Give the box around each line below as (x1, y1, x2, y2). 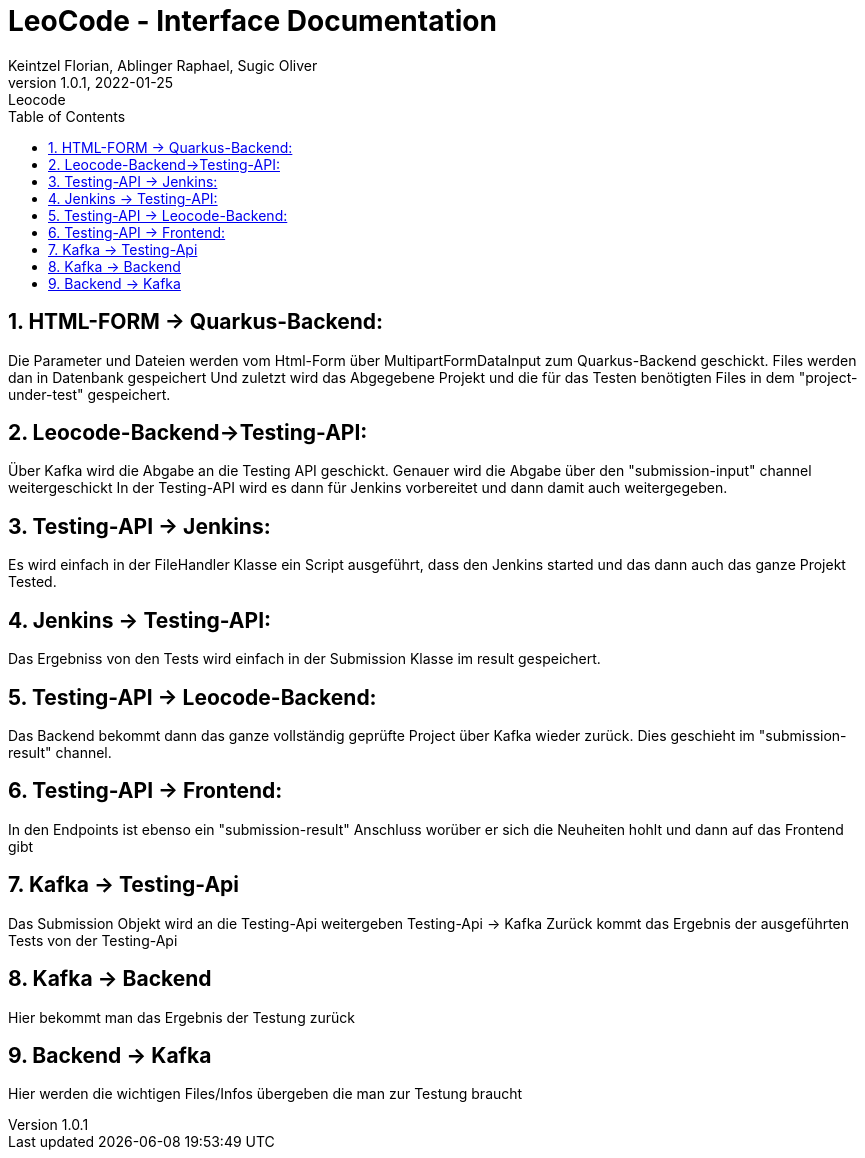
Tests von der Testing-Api (8, 931, 178, 949)
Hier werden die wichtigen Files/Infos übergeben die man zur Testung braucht (8, 1085, 523, 1103)
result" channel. (8, 743, 112, 761)
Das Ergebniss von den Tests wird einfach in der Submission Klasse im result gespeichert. (8, 650, 601, 668)
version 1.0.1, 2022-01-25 (8, 73, 173, 91)
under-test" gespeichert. (8, 385, 171, 403)
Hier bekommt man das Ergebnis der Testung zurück (8, 1008, 355, 1026)
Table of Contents (8, 107, 126, 125)
